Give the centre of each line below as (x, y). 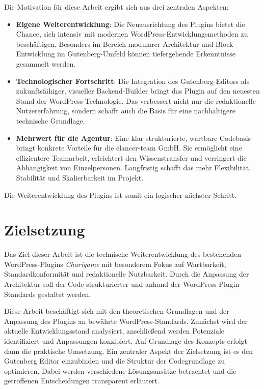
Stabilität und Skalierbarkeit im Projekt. (80, 177)
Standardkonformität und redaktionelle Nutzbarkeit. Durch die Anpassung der (127, 274)
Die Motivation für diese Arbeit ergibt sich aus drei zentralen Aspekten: (116, 7)
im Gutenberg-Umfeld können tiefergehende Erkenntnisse (146, 54)
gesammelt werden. (46, 63)
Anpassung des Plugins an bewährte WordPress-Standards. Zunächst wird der (126, 321)
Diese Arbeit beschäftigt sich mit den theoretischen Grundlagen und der (117, 311)
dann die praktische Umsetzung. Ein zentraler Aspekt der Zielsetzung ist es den (129, 351)
